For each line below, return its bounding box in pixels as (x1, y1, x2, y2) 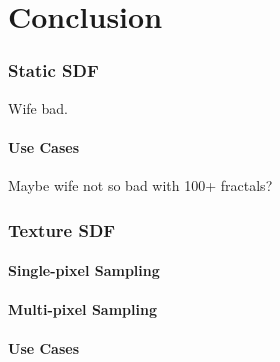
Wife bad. (8, 97, 68, 118)
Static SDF (8, 58, 99, 83)
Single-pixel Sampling (8, 260, 160, 281)
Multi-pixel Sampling (8, 299, 157, 320)
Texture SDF (8, 217, 116, 242)
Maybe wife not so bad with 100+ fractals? (8, 174, 273, 195)
